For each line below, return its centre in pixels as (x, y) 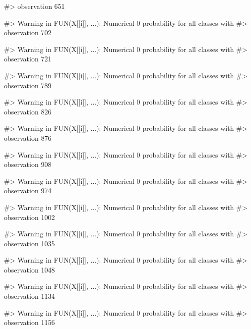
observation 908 (28, 164)
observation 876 (28, 137)
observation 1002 (30, 217)
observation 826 (28, 111)
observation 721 (28, 59)
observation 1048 (30, 269)
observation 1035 (30, 243)
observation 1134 (30, 296)
